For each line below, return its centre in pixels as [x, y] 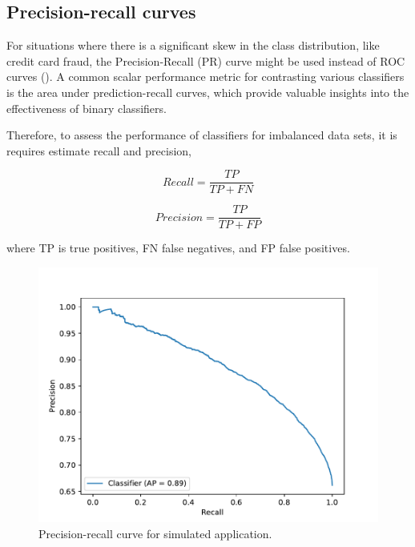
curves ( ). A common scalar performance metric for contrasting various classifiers [205, 76]
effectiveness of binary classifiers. [87, 108]
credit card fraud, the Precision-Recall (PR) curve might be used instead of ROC [206, 60]
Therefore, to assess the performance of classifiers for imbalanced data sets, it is [202, 135]
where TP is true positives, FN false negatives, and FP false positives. [178, 248]
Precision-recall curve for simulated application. [155, 533]
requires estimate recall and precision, [99, 150]
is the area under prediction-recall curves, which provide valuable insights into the [208, 92]
